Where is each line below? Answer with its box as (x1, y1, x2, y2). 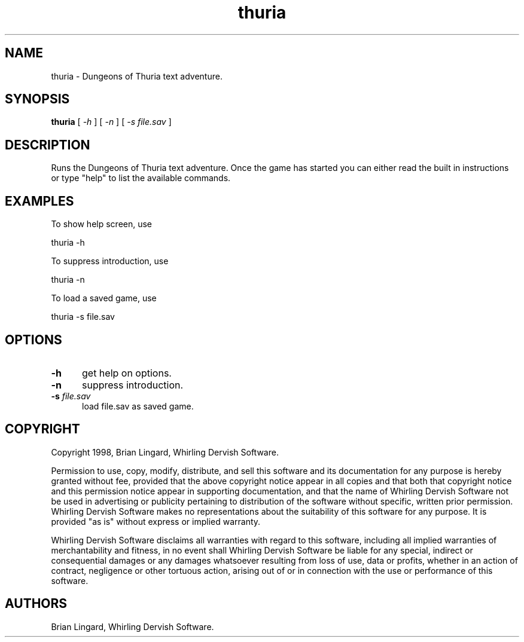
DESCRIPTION (5, 137, 90, 152)
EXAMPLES (5, 193, 74, 209)
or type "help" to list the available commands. (51, 173, 231, 184)
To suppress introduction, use (51, 256, 169, 267)
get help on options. (81, 366, 172, 379)
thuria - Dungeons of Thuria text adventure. (51, 71, 223, 81)
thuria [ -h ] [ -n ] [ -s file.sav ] (51, 117, 172, 127)
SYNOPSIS (5, 91, 70, 107)
